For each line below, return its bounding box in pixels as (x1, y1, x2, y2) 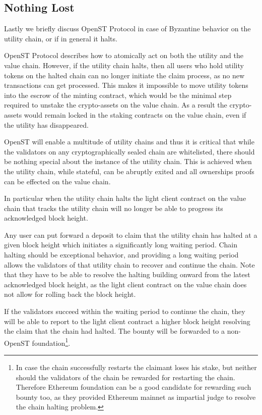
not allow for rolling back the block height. (4, 289, 136, 299)
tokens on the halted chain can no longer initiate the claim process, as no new (4, 70, 245, 80)
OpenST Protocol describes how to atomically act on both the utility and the (4, 50, 243, 61)
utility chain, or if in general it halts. (4, 33, 117, 43)
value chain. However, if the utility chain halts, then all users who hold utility (4, 60, 244, 70)
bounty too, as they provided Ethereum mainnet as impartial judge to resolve (16, 391, 256, 402)
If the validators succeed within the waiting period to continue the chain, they (4, 306, 245, 317)
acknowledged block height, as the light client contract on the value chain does (4, 279, 247, 289)
